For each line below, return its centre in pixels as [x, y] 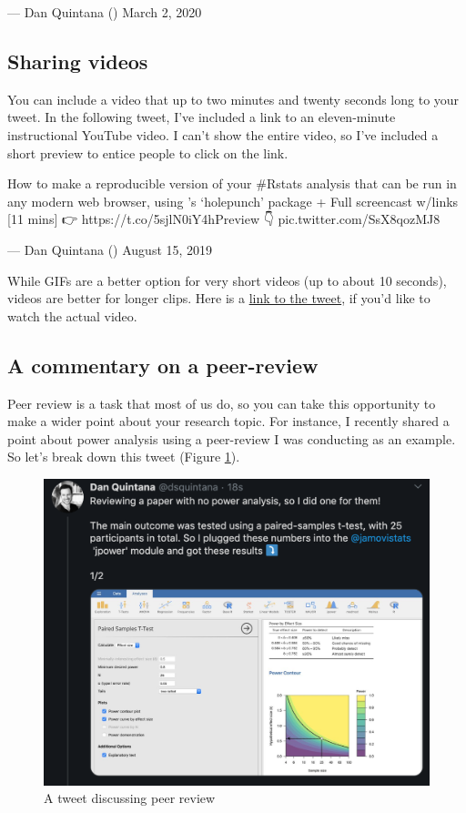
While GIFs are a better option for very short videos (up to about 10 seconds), [227, 280]
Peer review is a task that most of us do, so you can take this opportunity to [222, 403]
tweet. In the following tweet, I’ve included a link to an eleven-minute [202, 117]
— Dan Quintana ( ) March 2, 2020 [105, 12]
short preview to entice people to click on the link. [148, 152]
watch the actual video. [72, 315]
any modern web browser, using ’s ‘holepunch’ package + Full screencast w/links [233, 201]
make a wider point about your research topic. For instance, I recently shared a [228, 421]
